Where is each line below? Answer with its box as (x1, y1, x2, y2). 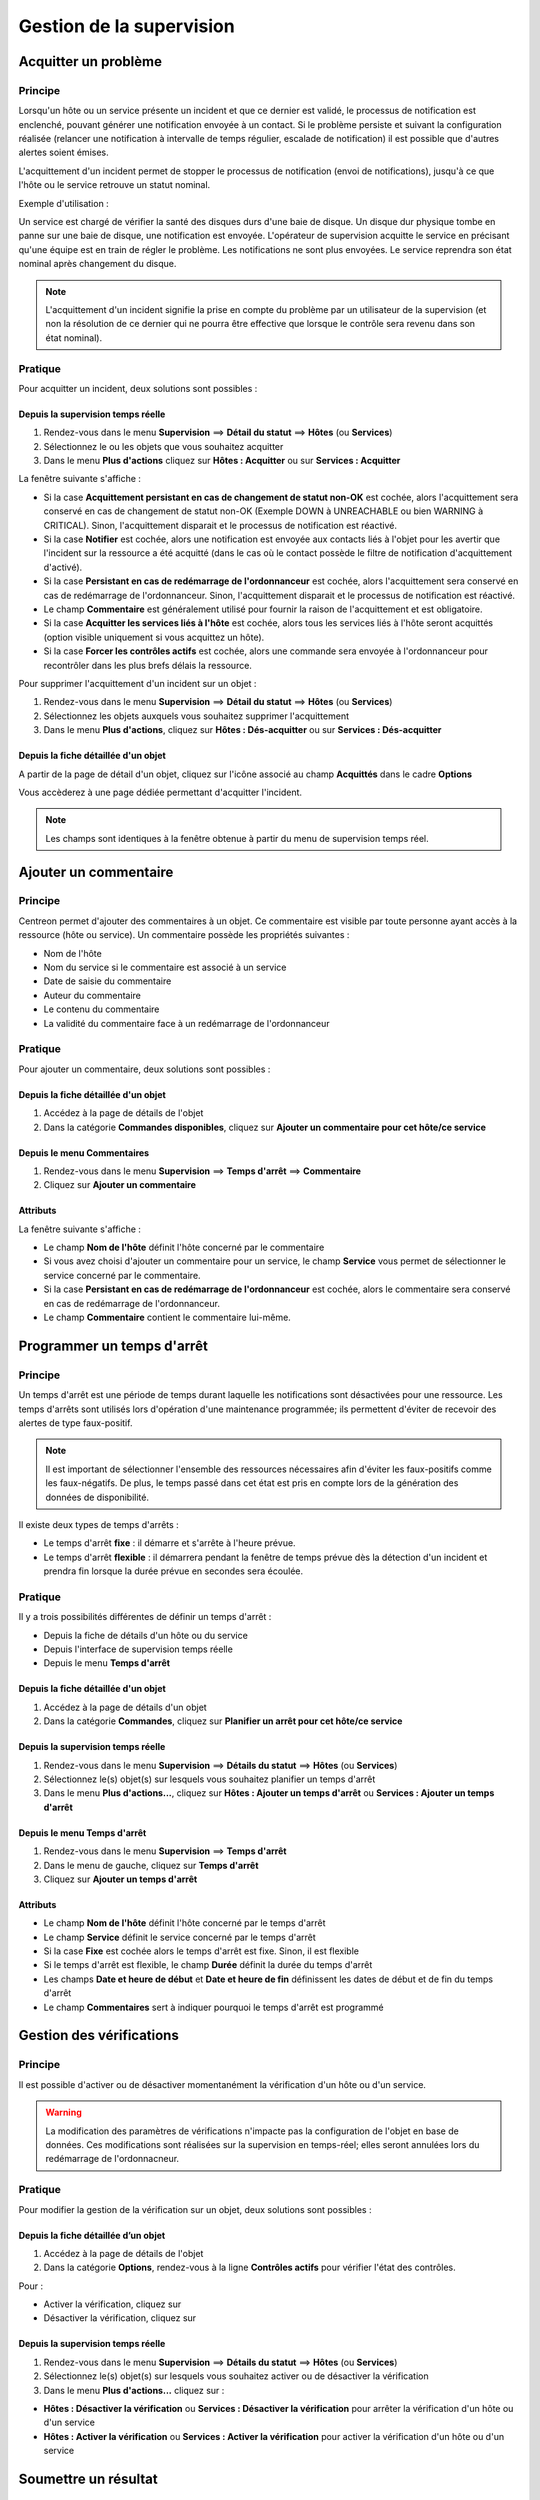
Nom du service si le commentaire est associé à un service (43, 961, 287, 974)
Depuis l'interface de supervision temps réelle (43, 1643, 234, 1655)
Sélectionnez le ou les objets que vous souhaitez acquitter (43, 440, 284, 452)
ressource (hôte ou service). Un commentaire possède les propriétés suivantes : (18, 929, 350, 941)
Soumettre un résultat (18, 2471, 159, 2487)
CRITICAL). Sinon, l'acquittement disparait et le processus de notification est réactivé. (43, 519, 397, 531)
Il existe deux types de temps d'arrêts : (18, 1518, 179, 1530)
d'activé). (43, 561, 83, 573)
